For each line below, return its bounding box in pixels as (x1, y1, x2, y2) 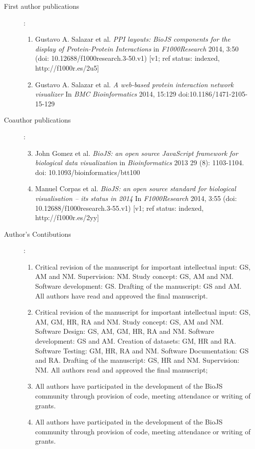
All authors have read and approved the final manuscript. (35, 290, 208, 300)
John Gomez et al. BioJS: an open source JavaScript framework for (35, 148, 238, 158)
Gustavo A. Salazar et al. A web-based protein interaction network (35, 79, 234, 89)
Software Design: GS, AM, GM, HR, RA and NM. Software (35, 326, 214, 336)
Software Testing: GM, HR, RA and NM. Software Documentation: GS (35, 345, 249, 355)
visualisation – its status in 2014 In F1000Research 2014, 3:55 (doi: (35, 193, 237, 203)
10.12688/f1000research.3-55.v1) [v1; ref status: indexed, (35, 202, 204, 213)
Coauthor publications (4, 115, 71, 125)
